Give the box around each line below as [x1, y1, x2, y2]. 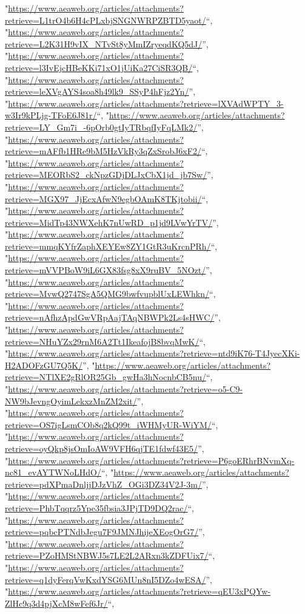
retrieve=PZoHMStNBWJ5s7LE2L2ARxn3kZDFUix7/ [5, 549, 209, 562]
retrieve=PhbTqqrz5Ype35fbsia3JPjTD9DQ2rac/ [5, 501, 188, 514]
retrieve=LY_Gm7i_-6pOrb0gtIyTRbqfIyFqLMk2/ [5, 120, 198, 133]
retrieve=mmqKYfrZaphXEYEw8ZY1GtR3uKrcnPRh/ [5, 239, 211, 252]
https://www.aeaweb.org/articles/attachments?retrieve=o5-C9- [8, 383, 243, 395]
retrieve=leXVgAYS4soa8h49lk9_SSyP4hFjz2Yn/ [5, 85, 189, 98]
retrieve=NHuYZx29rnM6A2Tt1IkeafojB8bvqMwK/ [5, 335, 199, 347]
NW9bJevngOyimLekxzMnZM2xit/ [5, 394, 137, 407]
